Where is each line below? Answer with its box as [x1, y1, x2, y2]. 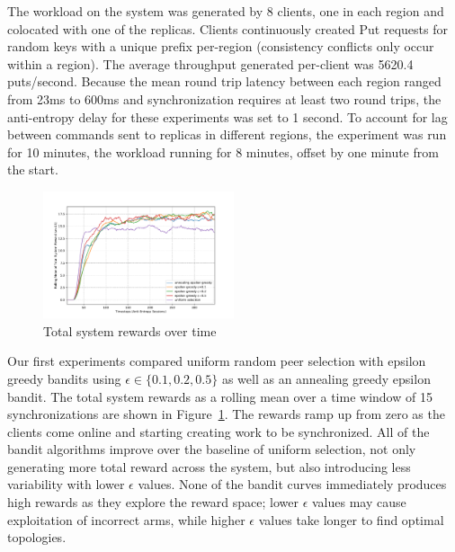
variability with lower [7, 475, 125, 494]
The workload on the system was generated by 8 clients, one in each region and [7, 2, 444, 20]
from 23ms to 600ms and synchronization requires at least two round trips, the [7, 89, 442, 108]
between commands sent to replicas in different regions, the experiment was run [7, 125, 447, 144]
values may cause [312, 493, 406, 512]
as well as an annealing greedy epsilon [221, 369, 431, 387]
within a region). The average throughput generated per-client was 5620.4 [7, 54, 414, 73]
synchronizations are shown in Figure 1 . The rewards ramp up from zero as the [7, 405, 445, 423]
